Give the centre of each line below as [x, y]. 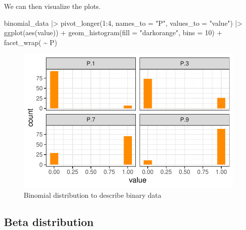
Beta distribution [49, 221]
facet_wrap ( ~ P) [31, 42]
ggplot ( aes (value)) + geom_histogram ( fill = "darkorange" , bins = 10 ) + [113, 32]
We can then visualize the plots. [52, 6]
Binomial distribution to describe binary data [93, 195]
